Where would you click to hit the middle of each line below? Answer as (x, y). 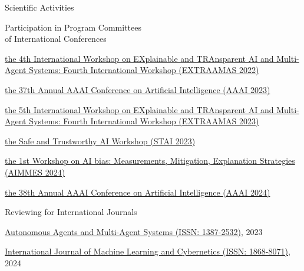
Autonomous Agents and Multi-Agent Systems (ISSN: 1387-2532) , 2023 (134, 231)
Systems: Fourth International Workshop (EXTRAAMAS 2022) (144, 70)
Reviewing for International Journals (71, 212)
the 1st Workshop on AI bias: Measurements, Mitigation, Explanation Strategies (150, 161)
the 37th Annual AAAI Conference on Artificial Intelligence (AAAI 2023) (138, 89)
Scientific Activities (39, 7)
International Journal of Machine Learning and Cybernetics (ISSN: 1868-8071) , (148, 251)
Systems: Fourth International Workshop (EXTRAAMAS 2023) (144, 121)
